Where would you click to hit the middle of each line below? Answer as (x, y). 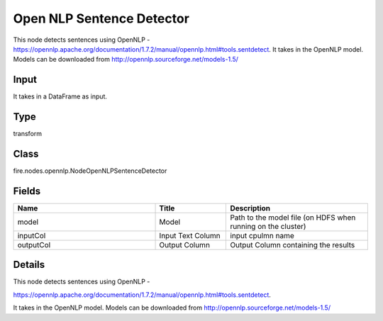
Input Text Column (190, 235)
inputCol (32, 235)
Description (250, 208)
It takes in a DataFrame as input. (60, 96)
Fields (27, 191)
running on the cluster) (268, 226)
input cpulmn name (262, 235)
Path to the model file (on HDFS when (293, 218)
